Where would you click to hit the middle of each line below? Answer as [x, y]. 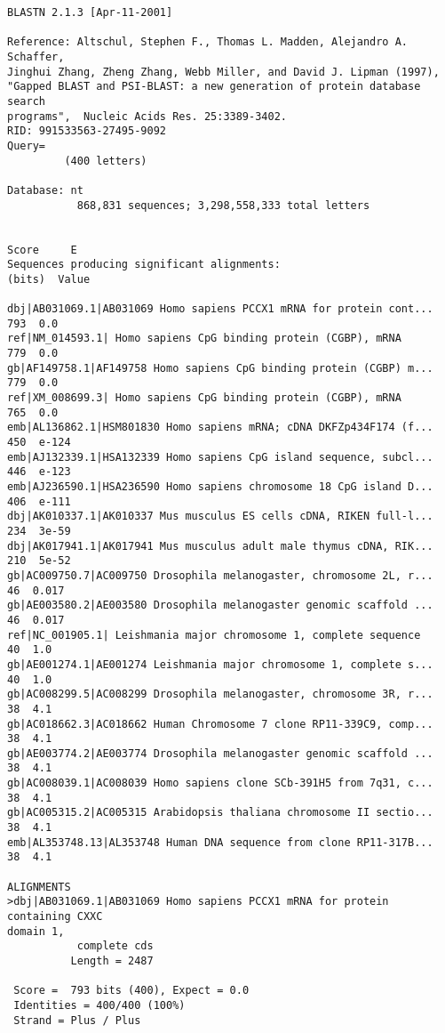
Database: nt [45, 190]
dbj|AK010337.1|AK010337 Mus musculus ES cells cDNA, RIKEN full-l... [220, 516]
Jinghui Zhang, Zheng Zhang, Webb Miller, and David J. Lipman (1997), [223, 72]
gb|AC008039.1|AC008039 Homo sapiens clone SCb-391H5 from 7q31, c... [220, 783]
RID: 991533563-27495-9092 [87, 131]
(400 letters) [106, 161]
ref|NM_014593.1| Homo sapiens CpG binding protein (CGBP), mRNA [204, 339]
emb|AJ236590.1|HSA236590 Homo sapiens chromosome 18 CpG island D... [220, 487]
